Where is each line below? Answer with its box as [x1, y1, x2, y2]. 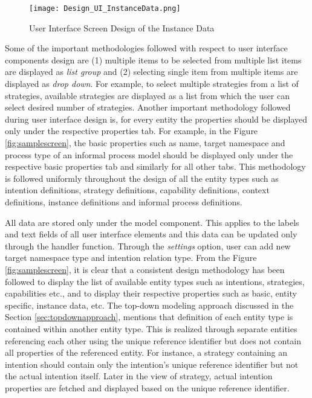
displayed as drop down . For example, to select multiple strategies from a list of [5, 77, 299, 90]
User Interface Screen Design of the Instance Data [29, 21, 215, 34]
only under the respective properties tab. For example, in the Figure [5, 124, 258, 137]
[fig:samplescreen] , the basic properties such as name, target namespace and [5, 136, 285, 149]
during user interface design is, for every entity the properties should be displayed [5, 112, 308, 125]
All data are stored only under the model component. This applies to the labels [5, 216, 299, 228]
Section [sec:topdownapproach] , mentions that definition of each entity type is [5, 310, 293, 323]
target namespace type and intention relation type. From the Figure [5, 251, 257, 264]
